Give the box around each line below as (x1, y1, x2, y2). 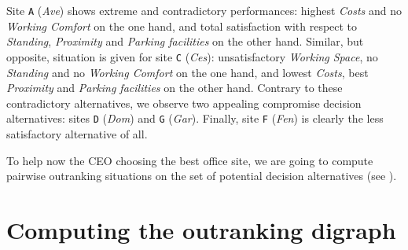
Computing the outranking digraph (6, 213, 396, 245)
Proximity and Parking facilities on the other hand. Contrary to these (6, 79, 343, 96)
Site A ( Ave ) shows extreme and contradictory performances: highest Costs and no (6, 2, 402, 18)
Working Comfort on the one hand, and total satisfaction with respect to (6, 17, 358, 34)
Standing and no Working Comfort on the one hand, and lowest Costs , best (6, 64, 369, 80)
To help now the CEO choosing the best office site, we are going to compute (6, 152, 373, 168)
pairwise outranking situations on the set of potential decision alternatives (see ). (6, 167, 397, 184)
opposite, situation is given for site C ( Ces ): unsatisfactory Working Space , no (6, 48, 378, 64)
